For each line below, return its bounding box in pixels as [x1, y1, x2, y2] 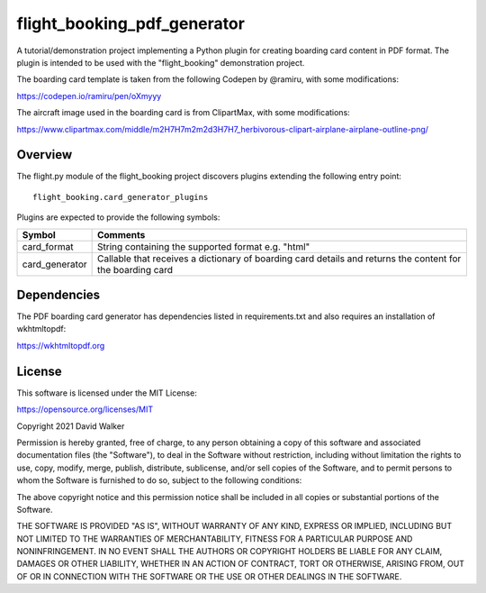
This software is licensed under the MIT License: [16, 388, 197, 398]
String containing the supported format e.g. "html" [96, 240, 310, 252]
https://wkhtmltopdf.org [16, 340, 105, 351]
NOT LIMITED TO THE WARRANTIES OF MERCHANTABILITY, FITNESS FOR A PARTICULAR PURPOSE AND [16, 533, 413, 544]
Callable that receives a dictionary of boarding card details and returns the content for [96, 252, 462, 265]
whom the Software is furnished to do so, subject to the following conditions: [16, 475, 302, 486]
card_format [22, 240, 74, 252]
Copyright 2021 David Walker [16, 420, 125, 432]
